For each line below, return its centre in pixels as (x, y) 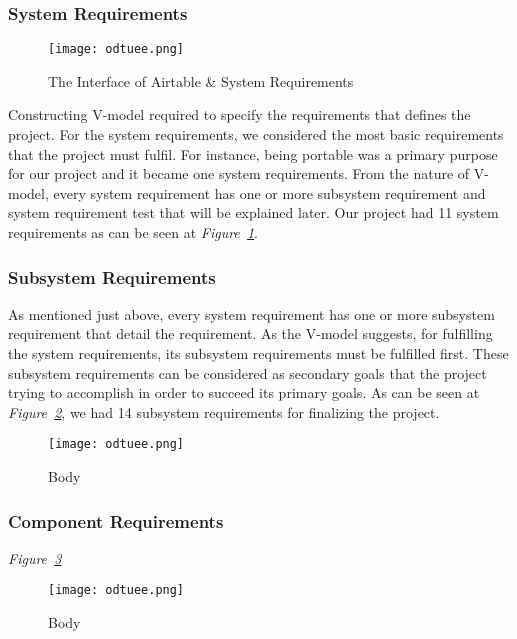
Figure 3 (35, 557)
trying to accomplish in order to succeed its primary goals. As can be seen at (244, 392)
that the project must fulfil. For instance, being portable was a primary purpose (253, 153)
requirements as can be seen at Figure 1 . (133, 232)
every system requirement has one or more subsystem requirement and (269, 192)
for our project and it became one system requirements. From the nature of (239, 173)
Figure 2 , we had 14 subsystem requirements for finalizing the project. (224, 411)
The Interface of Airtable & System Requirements (201, 80)
